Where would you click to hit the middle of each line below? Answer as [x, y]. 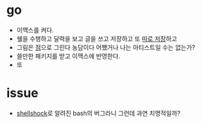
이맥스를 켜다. [35, 30]
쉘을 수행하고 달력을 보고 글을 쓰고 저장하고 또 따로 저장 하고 [97, 38]
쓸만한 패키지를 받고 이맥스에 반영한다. [68, 56]
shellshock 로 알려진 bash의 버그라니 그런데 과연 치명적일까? [98, 113]
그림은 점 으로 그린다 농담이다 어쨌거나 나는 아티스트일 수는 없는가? [105, 47]
